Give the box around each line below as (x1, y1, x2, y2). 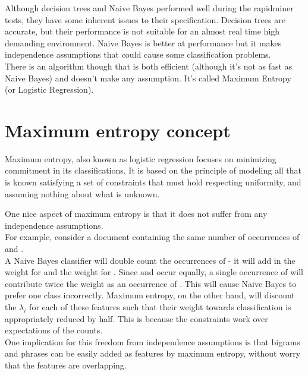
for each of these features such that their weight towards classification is (29, 301, 291, 313)
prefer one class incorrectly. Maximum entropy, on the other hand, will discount (5, 289, 295, 301)
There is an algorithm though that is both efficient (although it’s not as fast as (5, 59, 293, 72)
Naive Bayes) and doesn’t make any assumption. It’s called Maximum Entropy (5, 71, 291, 84)
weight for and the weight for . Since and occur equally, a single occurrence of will (5, 266, 303, 278)
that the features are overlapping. (5, 358, 127, 371)
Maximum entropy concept (5, 118, 231, 142)
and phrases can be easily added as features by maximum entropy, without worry (5, 347, 301, 360)
